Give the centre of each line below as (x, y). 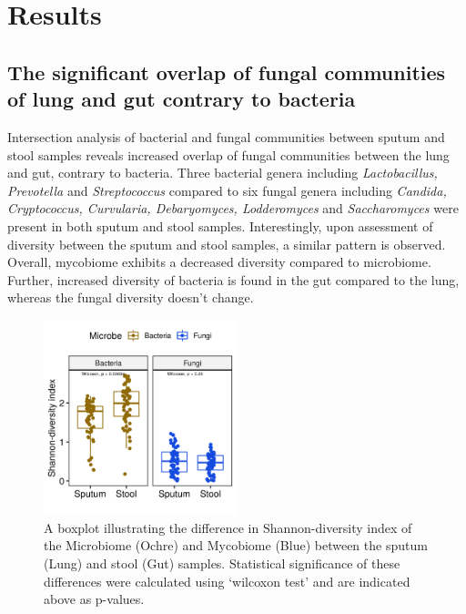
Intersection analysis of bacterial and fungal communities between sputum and (226, 136)
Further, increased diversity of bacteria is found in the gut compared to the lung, (233, 279)
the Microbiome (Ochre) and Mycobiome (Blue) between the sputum (236, 545)
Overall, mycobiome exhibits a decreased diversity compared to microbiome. (219, 262)
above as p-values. (94, 599)
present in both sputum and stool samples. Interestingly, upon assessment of (220, 225)
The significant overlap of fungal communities (227, 72)
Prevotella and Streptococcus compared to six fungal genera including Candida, (227, 190)
